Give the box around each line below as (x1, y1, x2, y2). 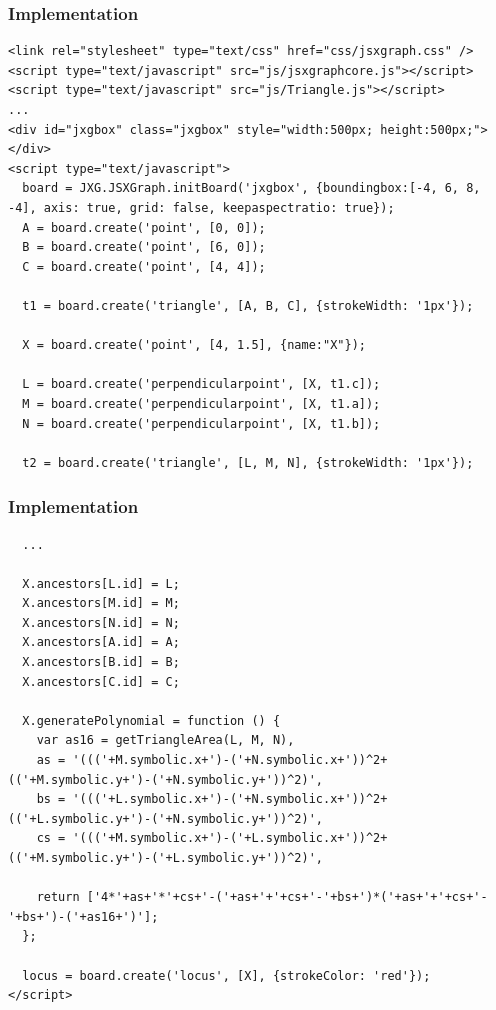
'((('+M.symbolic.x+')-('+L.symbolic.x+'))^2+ (72, 831, 388, 846)
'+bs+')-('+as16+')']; (8, 909, 159, 924)
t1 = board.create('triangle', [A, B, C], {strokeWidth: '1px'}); (22, 298, 474, 313)
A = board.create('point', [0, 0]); (22, 220, 266, 235)
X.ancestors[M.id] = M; (22, 596, 180, 611)
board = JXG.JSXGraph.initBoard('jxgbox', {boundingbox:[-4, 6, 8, (22, 181, 481, 196)
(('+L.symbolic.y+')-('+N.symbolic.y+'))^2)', (8, 811, 323, 826)
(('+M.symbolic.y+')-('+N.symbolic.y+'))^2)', (8, 772, 323, 787)
